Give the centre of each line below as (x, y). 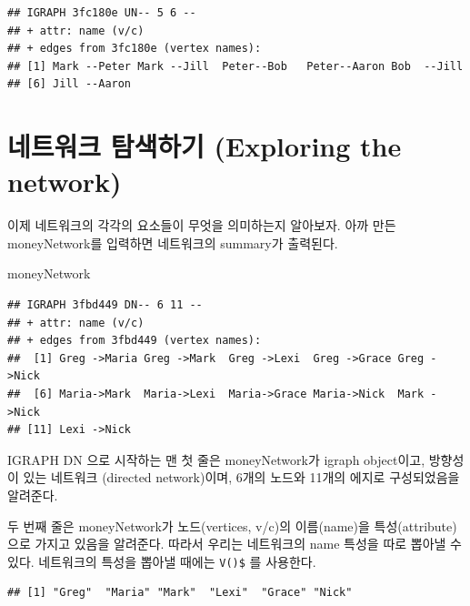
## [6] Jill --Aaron (70, 84)
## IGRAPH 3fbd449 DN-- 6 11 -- (105, 305)
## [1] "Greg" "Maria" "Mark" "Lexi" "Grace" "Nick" (180, 593)
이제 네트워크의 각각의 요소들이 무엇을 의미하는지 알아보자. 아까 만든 (202, 225)
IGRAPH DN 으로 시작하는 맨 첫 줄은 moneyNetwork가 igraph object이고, (216, 459)
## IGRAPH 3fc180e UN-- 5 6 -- (102, 13)
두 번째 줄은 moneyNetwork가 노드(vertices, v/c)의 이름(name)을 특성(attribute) (232, 525)
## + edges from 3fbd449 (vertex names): (135, 341)
